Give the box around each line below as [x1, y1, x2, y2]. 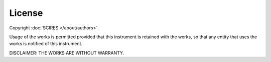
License [9, 7, 43, 18]
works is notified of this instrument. [9, 41, 83, 47]
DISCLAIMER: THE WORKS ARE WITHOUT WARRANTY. [9, 50, 124, 56]
